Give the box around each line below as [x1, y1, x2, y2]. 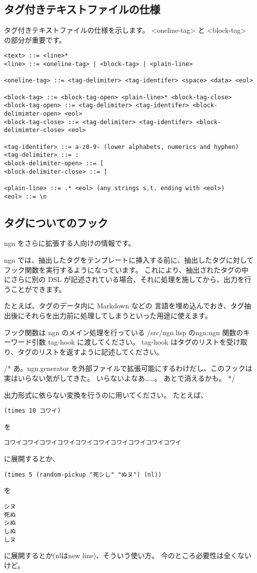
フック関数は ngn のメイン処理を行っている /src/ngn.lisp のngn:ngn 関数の [4, 327, 243, 337]
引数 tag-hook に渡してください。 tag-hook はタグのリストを [31, 337, 227, 347]
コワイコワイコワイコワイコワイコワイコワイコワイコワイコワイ [4, 439, 181, 446]
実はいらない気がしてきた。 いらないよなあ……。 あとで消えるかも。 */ [4, 372, 235, 383]
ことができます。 [10, 284, 66, 294]
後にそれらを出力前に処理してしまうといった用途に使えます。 [10, 310, 212, 320]
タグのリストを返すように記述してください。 [17, 346, 164, 357]
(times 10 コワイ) [4, 407, 61, 415]
